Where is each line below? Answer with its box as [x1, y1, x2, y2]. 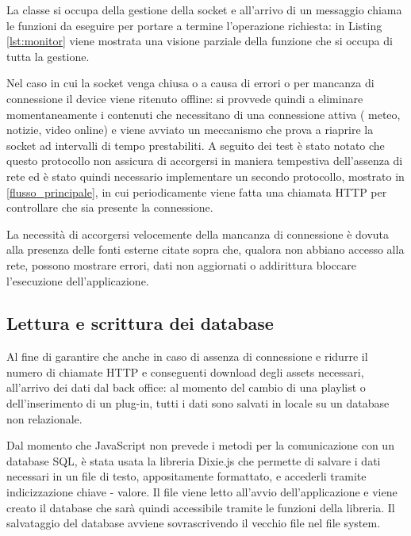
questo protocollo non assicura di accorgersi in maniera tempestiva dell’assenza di [6, 152, 403, 169]
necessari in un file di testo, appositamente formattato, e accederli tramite [6, 468, 367, 484]
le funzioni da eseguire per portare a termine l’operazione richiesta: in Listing [6, 17, 382, 33]
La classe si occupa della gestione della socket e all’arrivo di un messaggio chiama [6, 2, 402, 17]
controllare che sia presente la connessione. [6, 199, 213, 216]
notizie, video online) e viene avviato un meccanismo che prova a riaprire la [6, 121, 374, 138]
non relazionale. [6, 410, 83, 427]
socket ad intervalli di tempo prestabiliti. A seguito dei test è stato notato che [6, 136, 385, 153]
